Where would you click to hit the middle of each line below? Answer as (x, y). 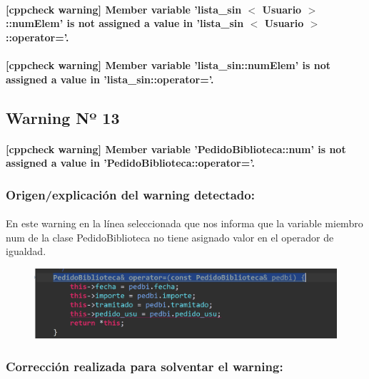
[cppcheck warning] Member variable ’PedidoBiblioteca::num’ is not (176, 149)
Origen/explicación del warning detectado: (130, 194)
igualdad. (26, 251)
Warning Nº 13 (63, 117)
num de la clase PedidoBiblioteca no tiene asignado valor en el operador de (170, 237)
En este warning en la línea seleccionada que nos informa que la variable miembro (184, 223)
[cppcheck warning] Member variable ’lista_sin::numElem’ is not (168, 64)
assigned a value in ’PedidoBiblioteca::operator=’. (130, 163)
